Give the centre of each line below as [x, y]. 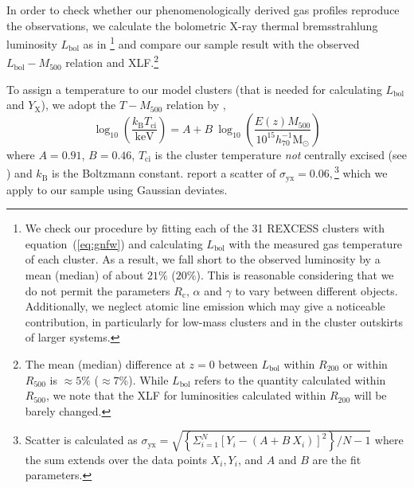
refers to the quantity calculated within [290, 379]
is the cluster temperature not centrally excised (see [281, 154]
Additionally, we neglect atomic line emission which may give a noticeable [205, 306]
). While [148, 379]
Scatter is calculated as [81, 440]
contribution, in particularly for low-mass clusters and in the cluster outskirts [214, 321]
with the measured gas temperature [316, 243]
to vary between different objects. [316, 290]
